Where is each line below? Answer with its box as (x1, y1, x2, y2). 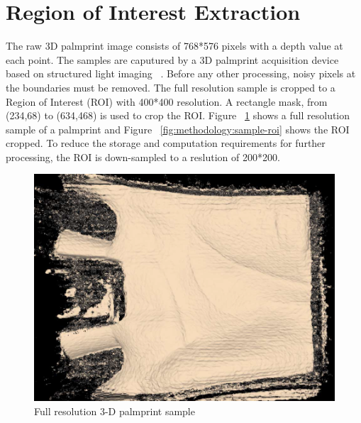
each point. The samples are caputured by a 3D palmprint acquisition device (6, 52, 339, 67)
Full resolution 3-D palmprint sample (34, 403, 195, 418)
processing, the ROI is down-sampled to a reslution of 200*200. (6, 149, 280, 164)
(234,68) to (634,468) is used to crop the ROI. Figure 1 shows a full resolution (6, 108, 350, 123)
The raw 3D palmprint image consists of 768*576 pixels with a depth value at (6, 38, 343, 53)
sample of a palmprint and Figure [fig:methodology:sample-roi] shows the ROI (6, 121, 350, 136)
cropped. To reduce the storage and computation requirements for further (6, 136, 326, 150)
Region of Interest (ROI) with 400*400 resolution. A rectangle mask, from (6, 94, 328, 109)
